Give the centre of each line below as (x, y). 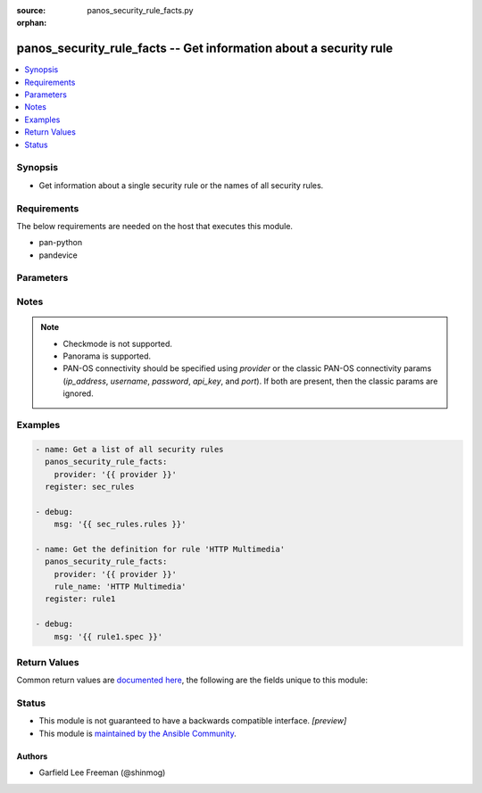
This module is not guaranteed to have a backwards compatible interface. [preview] (193, 721)
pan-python (61, 243)
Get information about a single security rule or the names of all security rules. (181, 185)
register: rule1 (80, 599)
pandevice (58, 255)
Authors (32, 756)
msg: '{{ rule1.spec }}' (108, 636)
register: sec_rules (90, 487)
